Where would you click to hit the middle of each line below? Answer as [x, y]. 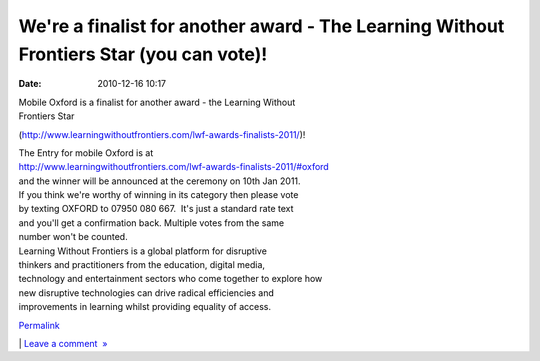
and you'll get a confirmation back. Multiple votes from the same [151, 222]
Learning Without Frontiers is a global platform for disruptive [142, 251]
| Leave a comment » [63, 343]
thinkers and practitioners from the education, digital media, [141, 265]
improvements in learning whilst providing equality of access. [145, 307]
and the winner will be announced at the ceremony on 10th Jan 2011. [159, 181]
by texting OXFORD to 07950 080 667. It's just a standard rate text [156, 209]
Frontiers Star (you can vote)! [143, 54]
